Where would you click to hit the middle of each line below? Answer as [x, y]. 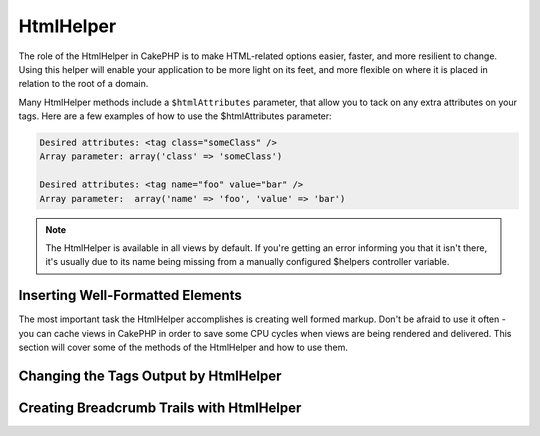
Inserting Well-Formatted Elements [130, 295]
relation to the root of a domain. [83, 84]
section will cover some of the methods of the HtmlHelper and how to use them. [183, 347]
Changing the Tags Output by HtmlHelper [150, 375]
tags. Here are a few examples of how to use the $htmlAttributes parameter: [175, 116]
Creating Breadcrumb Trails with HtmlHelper [160, 407]
